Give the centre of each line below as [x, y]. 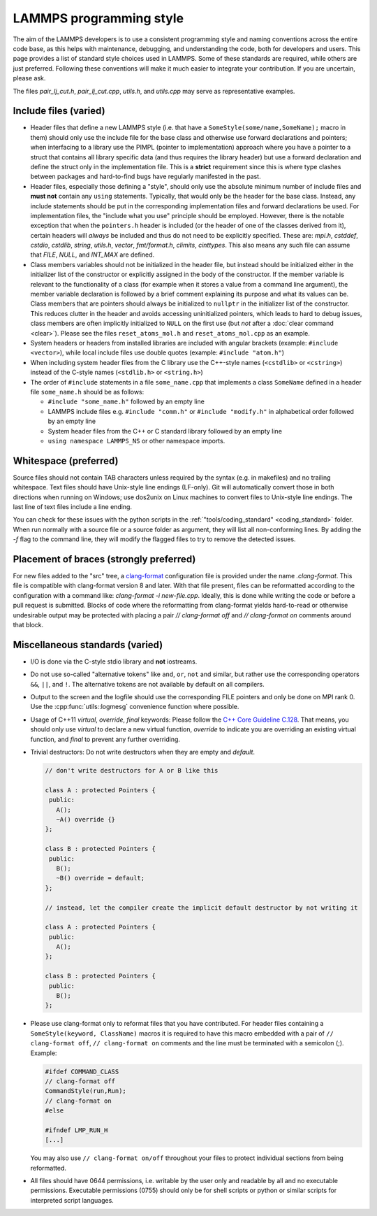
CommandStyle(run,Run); [86, 1091]
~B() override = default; [101, 878]
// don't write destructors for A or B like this [132, 771]
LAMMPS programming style [98, 18]
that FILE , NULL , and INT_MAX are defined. [93, 255]
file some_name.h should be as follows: [87, 392]
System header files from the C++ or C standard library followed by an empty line [165, 431]
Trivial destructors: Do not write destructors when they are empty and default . [142, 752]
